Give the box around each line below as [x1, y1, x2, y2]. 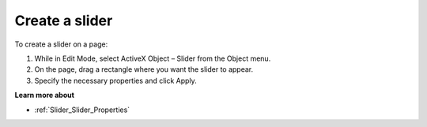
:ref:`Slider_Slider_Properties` [34, 105, 130, 114]
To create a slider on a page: [14, 39, 108, 49]
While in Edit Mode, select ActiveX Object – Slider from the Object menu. [34, 54, 271, 63]
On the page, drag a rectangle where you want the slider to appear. [34, 65, 254, 74]
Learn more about [14, 91, 75, 100]
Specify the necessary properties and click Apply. [34, 76, 197, 85]
